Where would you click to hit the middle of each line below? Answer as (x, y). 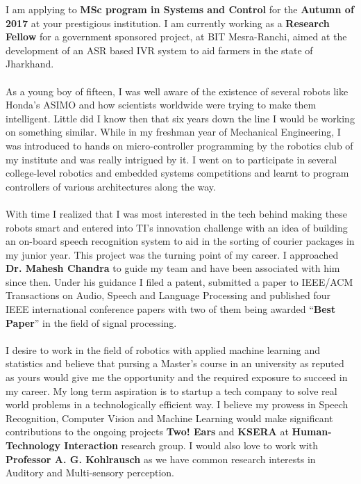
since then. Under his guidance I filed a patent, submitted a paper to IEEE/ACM (179, 281)
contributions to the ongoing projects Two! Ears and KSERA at (147, 431)
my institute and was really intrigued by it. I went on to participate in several (171, 159)
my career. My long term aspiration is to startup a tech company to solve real (171, 390)
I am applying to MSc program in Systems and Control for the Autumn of (180, 9)
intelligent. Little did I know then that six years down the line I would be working (180, 118)
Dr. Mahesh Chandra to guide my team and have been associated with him (173, 268)
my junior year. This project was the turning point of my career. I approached (172, 254)
